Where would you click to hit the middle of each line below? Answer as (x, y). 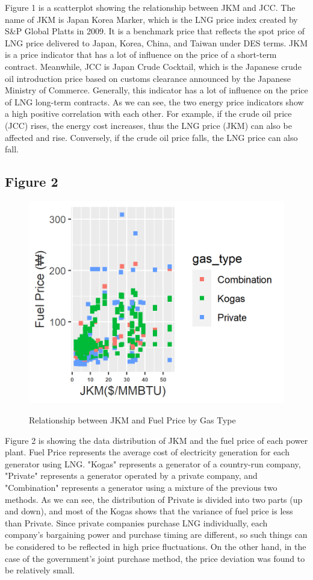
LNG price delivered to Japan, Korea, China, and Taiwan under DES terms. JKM (156, 42)
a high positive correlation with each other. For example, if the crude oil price (148, 114)
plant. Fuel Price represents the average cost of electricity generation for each (147, 452)
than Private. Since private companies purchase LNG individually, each (136, 522)
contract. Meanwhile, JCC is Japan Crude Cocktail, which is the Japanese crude (153, 66)
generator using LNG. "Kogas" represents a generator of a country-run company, (153, 463)
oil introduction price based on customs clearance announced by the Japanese (148, 78)
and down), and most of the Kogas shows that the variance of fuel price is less (149, 511)
